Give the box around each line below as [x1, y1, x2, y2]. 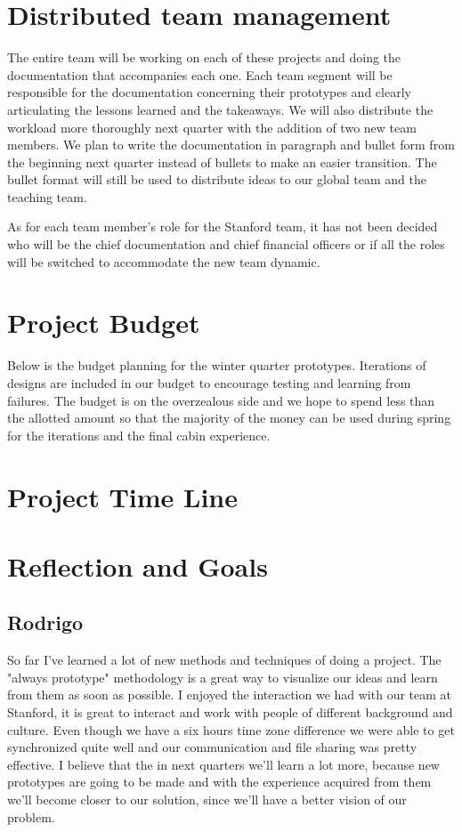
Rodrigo [7, 609, 84, 636]
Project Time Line [7, 478, 239, 514]
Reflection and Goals [7, 547, 268, 584]
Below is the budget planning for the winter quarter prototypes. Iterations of [7, 356, 426, 375]
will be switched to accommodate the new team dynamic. [7, 252, 320, 271]
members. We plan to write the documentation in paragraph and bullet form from [7, 135, 455, 154]
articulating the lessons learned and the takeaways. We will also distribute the [7, 100, 434, 118]
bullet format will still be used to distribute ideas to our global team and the [7, 170, 427, 189]
